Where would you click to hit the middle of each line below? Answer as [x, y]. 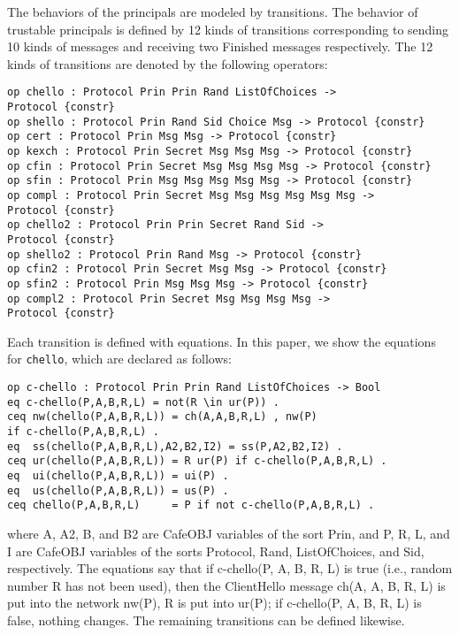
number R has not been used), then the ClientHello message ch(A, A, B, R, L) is [226, 585]
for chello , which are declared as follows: [119, 359]
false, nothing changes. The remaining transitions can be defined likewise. [206, 620]
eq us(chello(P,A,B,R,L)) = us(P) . [118, 490]
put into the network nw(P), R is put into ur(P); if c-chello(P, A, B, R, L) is [214, 603]
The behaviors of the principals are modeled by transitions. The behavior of [213, 11]
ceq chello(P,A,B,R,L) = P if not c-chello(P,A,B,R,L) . [191, 505]
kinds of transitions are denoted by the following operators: [168, 63]
